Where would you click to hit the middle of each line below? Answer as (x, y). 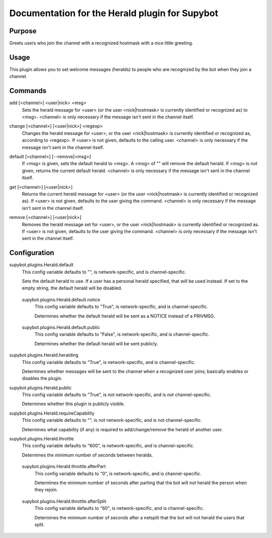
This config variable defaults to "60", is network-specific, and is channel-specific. (119, 508)
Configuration (32, 253)
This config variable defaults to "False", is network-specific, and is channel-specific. (122, 334)
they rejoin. (46, 490)
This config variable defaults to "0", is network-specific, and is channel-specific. (118, 474)
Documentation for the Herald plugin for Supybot (114, 13)
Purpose (23, 31)
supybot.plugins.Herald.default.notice (61, 299)
